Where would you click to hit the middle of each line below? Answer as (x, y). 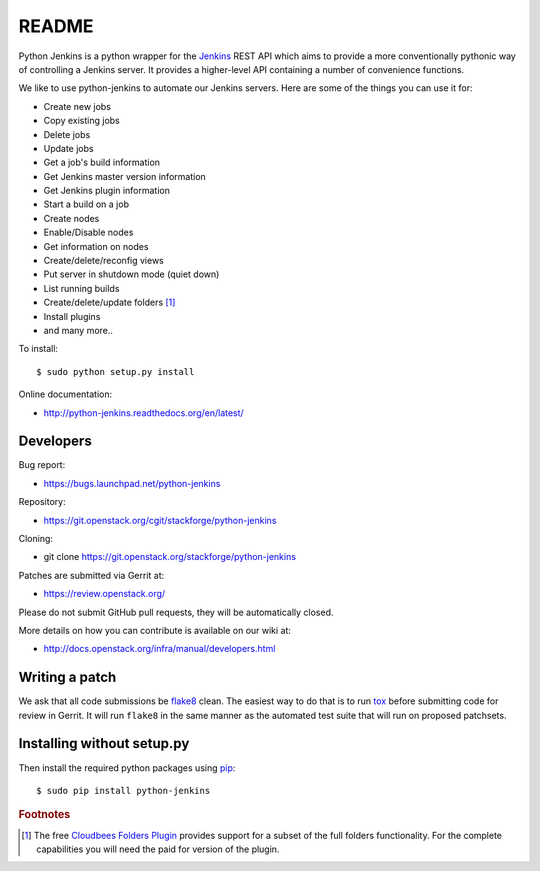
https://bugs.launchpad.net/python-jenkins (132, 483)
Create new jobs (77, 106)
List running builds (81, 288)
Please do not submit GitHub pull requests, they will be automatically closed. (176, 612)
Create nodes (71, 218)
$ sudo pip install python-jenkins (123, 790)
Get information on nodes (96, 246)
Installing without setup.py (104, 743)
